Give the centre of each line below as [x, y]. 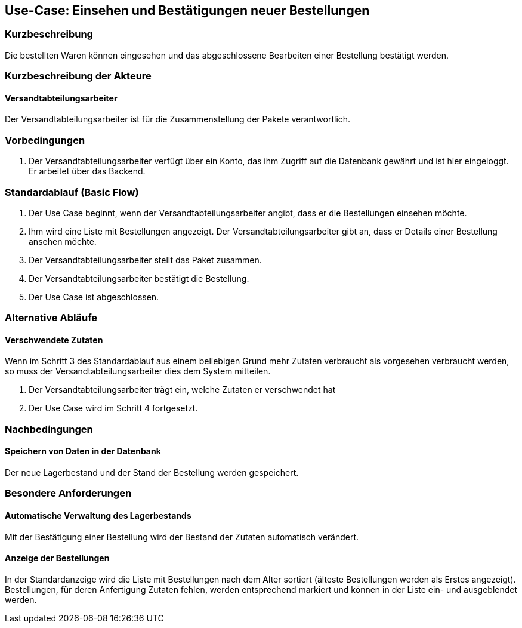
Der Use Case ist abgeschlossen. [94, 297]
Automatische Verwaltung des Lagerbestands [98, 516]
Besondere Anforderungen [68, 493]
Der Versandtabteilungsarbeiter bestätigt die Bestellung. [139, 278]
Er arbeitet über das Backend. [87, 171]
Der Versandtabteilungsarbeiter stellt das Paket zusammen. [145, 260]
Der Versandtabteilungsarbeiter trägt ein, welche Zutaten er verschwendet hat [182, 390]
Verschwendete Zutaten [54, 340]
